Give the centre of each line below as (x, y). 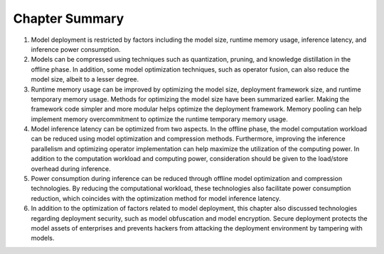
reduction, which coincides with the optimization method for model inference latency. (156, 198)
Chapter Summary (69, 18)
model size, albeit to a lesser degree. (85, 79)
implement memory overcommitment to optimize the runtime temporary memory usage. (159, 119)
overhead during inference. (71, 169)
